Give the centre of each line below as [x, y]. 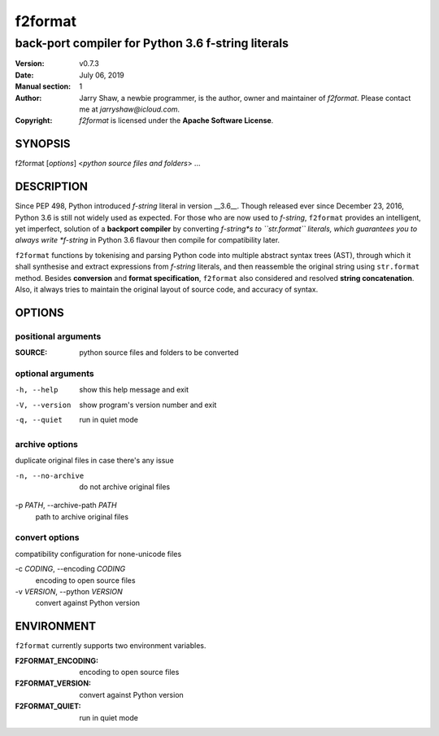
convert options [47, 537]
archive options [47, 444]
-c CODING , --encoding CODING [70, 569]
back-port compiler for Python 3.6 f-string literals [152, 43]
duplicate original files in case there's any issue [94, 461]
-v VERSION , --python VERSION [69, 591]
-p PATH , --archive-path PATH [66, 506]
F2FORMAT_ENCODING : [57, 660]
